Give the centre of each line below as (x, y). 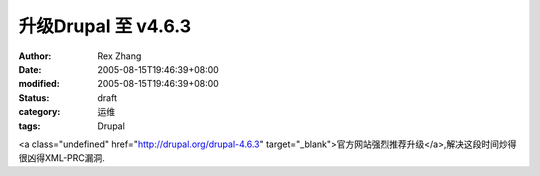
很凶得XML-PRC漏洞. (61, 158)
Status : (34, 97)
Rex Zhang (119, 56)
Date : (30, 69)
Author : (35, 56)
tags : (29, 126)
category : (39, 112)
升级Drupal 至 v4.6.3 (105, 26)
